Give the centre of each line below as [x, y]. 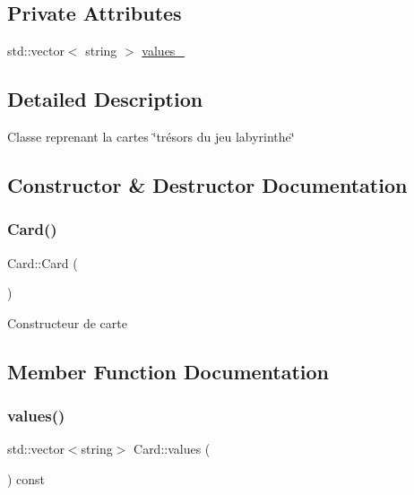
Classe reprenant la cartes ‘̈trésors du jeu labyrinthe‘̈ [151, 136]
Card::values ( [172, 449]
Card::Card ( [43, 262]
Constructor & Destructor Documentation [207, 184]
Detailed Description [105, 99]
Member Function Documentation [168, 371]
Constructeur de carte [67, 322]
